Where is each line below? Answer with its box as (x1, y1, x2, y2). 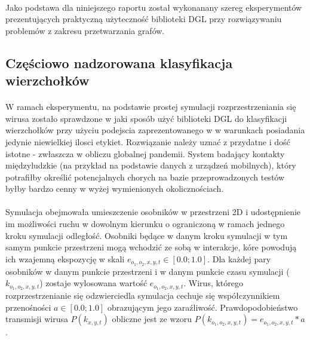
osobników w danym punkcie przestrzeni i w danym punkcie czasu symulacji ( (5, 265, 290, 277)
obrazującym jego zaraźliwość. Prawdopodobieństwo (107, 301, 298, 313)
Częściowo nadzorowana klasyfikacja (5, 53, 233, 72)
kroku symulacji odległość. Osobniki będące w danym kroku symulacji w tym (5, 229, 288, 241)
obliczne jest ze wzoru (112, 313, 192, 325)
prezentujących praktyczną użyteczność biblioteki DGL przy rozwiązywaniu (5, 13, 282, 25)
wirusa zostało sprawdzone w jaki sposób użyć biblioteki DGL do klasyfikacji (5, 112, 287, 124)
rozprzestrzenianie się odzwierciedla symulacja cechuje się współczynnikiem (5, 289, 280, 302)
